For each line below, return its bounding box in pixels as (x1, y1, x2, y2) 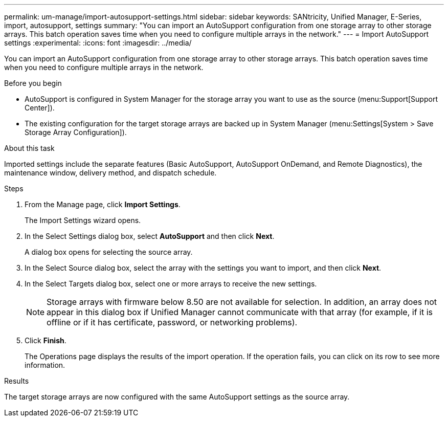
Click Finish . (25, 336, 66, 345)
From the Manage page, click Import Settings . (25, 200, 181, 209)
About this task (4, 144, 55, 152)
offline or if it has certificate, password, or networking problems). (47, 317, 298, 327)
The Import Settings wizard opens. (25, 216, 141, 225)
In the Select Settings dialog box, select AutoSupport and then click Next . (25, 232, 275, 240)
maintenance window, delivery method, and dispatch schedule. (4, 168, 217, 177)
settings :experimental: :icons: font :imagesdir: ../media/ (4, 38, 192, 47)
